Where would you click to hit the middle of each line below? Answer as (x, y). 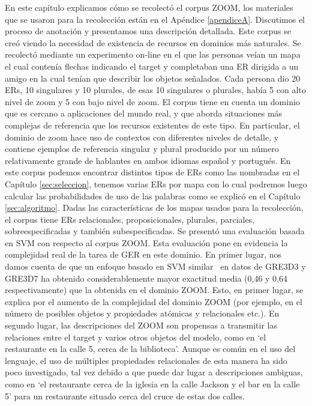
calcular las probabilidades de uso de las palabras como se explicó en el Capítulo (153, 195)
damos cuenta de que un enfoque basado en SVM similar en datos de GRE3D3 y (155, 266)
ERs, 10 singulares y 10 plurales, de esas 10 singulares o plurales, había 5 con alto (155, 90)
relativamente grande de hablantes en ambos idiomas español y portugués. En (148, 160)
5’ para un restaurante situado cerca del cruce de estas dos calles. (125, 395)
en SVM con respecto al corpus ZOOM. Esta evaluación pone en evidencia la (146, 242)
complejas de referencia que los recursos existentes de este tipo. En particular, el (152, 125)
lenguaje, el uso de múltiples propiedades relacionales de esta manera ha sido (146, 360)
